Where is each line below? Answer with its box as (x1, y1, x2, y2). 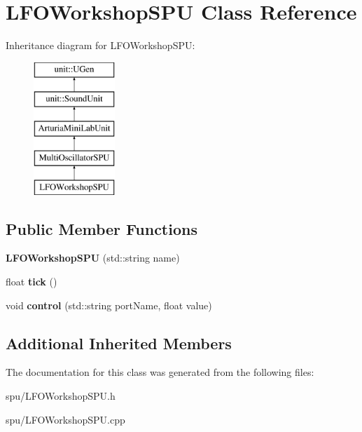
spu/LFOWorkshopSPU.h (6, 389, 116, 403)
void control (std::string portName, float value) (6, 297, 212, 312)
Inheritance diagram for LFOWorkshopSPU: (6, 38, 195, 53)
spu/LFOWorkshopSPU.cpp (6, 412, 125, 426)
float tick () (6, 274, 57, 289)
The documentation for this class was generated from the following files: (6, 365, 314, 379)
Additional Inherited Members (6, 332, 232, 353)
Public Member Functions (6, 217, 197, 239)
